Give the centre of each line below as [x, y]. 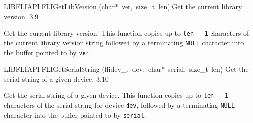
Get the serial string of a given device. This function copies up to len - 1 [116, 95]
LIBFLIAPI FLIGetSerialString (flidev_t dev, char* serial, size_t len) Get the [126, 69]
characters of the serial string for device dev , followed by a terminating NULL [120, 105]
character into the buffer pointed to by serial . [75, 114]
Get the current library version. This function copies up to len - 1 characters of [126, 33]
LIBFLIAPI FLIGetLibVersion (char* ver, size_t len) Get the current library [123, 6]
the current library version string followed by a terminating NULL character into [124, 42]
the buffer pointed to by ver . [48, 52]
